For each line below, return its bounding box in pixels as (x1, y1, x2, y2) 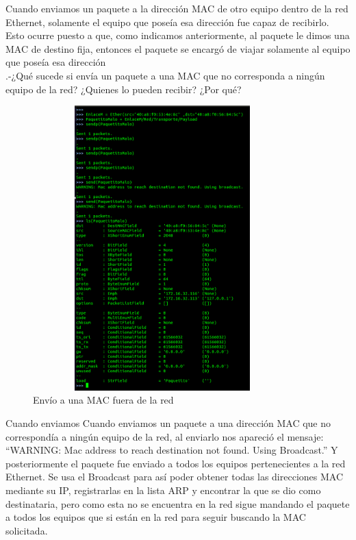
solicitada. (5, 523, 48, 537)
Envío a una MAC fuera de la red (33, 393, 174, 407)
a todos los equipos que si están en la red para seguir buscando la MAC (5, 510, 306, 524)
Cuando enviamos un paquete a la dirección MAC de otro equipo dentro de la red (5, 1, 348, 15)
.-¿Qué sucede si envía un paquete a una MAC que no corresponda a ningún (5, 68, 325, 82)
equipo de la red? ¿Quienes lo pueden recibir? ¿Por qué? (5, 82, 242, 96)
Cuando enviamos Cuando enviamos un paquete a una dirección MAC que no (5, 416, 331, 430)
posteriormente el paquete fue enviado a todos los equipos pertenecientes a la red (5, 456, 346, 470)
